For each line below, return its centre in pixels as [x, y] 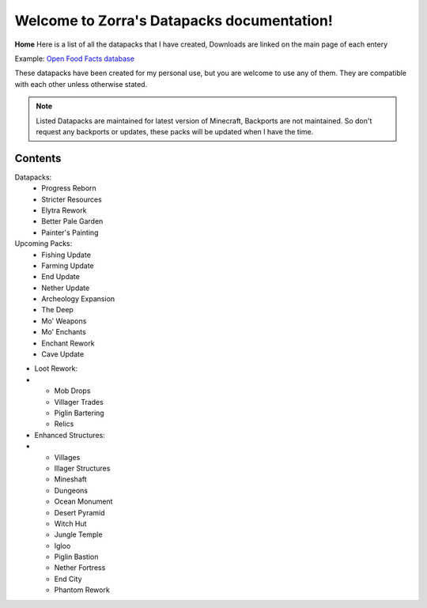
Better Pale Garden [72, 221]
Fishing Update [66, 255]
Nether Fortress [80, 568]
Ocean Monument [83, 501]
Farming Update [68, 266]
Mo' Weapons [64, 321]
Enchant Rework [68, 343]
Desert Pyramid [79, 512]
